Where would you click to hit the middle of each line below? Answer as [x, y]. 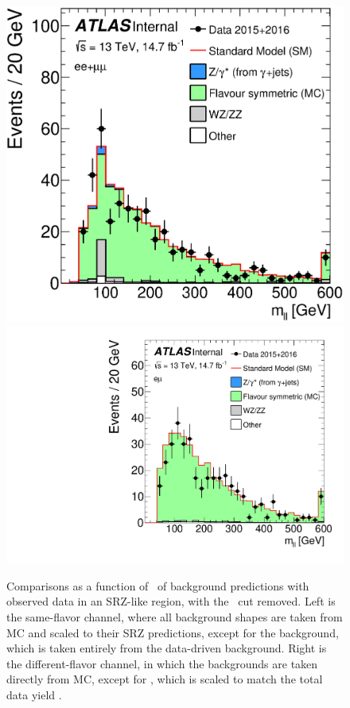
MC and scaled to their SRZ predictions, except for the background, [173, 632]
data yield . [34, 695]
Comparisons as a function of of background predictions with [158, 585]
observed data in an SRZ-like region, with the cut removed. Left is [171, 601]
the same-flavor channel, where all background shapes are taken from [175, 617]
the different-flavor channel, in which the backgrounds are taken [162, 663]
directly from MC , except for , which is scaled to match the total [165, 679]
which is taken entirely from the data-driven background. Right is [167, 648]
